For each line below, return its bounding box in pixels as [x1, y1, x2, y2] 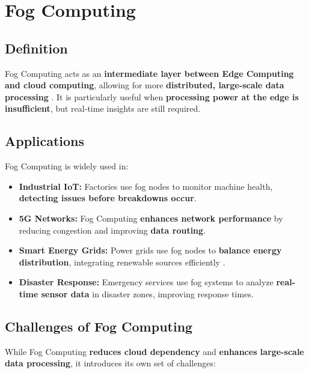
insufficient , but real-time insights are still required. [5, 102, 201, 115]
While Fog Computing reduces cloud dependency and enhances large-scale [5, 345, 304, 357]
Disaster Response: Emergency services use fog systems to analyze [19, 276, 274, 288]
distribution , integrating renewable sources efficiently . [19, 255, 225, 268]
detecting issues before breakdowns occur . [19, 192, 197, 204]
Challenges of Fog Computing [5, 317, 193, 335]
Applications [5, 132, 85, 150]
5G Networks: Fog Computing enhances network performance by [19, 211, 283, 224]
